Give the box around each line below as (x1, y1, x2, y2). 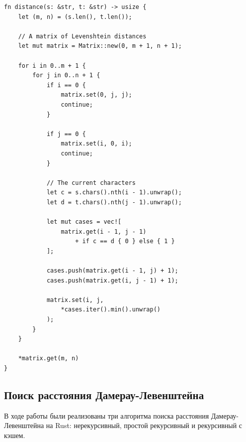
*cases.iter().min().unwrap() (61, 306, 161, 313)
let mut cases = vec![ (46, 218, 122, 226)
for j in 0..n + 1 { (32, 72, 100, 79)
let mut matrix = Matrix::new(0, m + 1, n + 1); (18, 42, 182, 50)
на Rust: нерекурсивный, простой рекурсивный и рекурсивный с (46, 420, 243, 431)
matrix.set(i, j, (46, 296, 104, 303)
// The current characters (46, 179, 136, 186)
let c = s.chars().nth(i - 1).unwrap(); (46, 189, 182, 196)
